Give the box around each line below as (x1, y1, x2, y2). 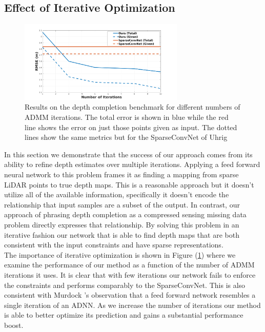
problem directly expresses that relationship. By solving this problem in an (4, 219, 239, 230)
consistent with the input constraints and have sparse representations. (4, 239, 223, 250)
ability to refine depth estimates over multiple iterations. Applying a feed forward (4, 159, 260, 170)
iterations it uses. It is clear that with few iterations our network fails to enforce (4, 269, 256, 280)
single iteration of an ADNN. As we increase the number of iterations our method (4, 299, 261, 310)
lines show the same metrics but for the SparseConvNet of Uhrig (25, 132, 228, 142)
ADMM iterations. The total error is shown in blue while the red (25, 112, 229, 122)
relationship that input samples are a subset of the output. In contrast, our (4, 199, 240, 210)
